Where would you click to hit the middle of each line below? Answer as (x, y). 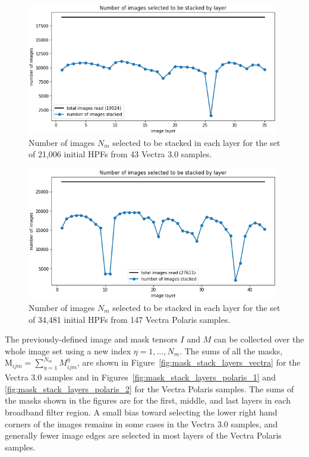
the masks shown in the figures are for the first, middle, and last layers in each (148, 400)
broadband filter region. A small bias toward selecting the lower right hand (141, 412)
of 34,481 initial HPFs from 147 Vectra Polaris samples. (130, 319)
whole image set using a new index (68, 350)
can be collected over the (259, 339)
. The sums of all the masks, (231, 350)
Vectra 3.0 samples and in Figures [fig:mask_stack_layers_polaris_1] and (140, 377)
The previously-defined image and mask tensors (91, 339)
